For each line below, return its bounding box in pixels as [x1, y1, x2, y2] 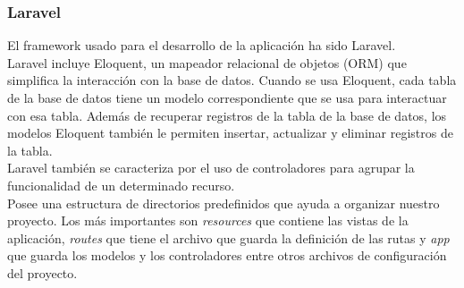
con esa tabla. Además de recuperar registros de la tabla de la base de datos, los [7, 106, 447, 124]
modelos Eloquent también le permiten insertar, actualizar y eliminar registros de [7, 123, 453, 142]
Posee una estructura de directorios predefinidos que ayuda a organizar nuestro [7, 193, 440, 212]
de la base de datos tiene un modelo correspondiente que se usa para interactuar [7, 89, 447, 106]
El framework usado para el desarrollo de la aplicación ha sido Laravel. [7, 36, 396, 55]
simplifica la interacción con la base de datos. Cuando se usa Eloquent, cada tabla [7, 71, 457, 89]
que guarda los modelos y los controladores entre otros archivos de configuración [7, 246, 447, 265]
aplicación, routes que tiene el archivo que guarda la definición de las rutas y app [7, 228, 450, 247]
